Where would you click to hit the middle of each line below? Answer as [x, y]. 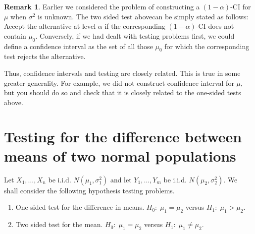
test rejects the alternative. [45, 56]
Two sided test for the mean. [59, 224]
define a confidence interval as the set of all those [78, 46]
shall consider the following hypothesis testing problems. [89, 190]
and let [121, 179]
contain [15, 35]
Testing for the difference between [123, 136]
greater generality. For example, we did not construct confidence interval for [119, 83]
